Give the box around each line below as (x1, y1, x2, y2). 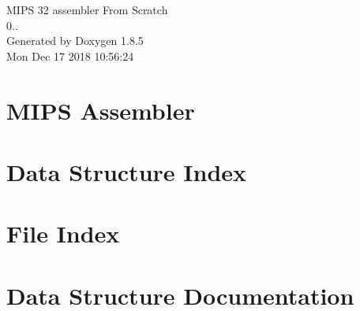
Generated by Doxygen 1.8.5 (6, 32, 144, 49)
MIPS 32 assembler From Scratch (6, 2, 168, 17)
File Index (6, 217, 120, 250)
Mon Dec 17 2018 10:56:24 (6, 47, 134, 64)
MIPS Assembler (6, 94, 195, 126)
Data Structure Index (6, 155, 247, 187)
